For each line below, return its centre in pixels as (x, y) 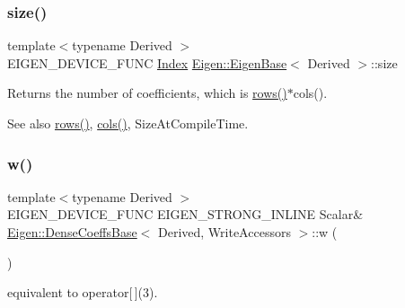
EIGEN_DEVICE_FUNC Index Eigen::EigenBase (147, 62)
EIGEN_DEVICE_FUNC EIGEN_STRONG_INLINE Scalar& (185, 214)
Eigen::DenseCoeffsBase (72, 232)
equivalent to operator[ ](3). (83, 292)
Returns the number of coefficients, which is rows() (147, 93)
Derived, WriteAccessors (225, 232)
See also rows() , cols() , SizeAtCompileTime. (128, 123)
